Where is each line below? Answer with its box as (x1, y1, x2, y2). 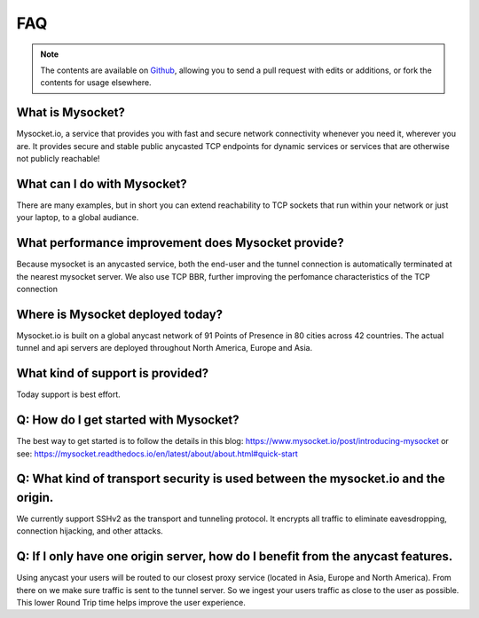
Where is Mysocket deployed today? (16, 306, 224, 321)
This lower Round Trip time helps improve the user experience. (16, 598, 246, 608)
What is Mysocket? (16, 105, 126, 120)
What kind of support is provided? (16, 366, 209, 381)
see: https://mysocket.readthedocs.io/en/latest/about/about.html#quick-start (16, 448, 299, 459)
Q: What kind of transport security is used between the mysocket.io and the (16, 471, 445, 487)
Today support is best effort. (16, 389, 122, 400)
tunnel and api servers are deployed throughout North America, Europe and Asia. (16, 343, 313, 353)
